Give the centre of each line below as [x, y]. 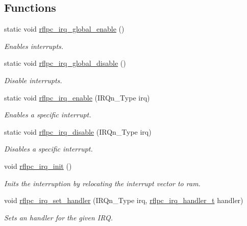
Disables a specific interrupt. [48, 149]
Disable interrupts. [33, 80]
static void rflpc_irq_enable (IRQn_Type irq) [77, 97]
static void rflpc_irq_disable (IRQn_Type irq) [78, 131]
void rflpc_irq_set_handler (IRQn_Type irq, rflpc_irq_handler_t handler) [124, 200]
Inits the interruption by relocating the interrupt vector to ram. [102, 183]
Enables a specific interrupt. [48, 115]
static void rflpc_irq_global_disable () [65, 63]
